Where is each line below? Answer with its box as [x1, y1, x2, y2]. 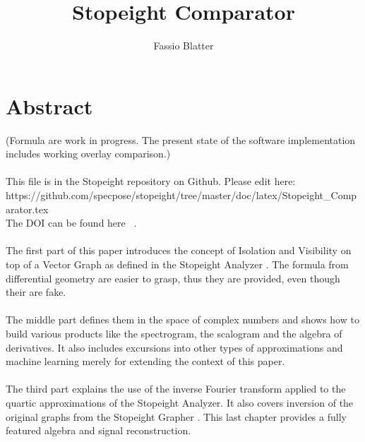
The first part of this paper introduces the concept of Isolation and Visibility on [6, 243, 352, 258]
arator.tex [6, 201, 49, 216]
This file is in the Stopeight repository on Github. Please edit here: [6, 174, 296, 189]
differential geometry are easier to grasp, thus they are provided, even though [6, 270, 340, 285]
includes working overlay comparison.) [6, 146, 171, 161]
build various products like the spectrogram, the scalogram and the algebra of [6, 325, 342, 340]
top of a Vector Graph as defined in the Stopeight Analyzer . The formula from [6, 257, 349, 271]
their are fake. [6, 285, 66, 299]
